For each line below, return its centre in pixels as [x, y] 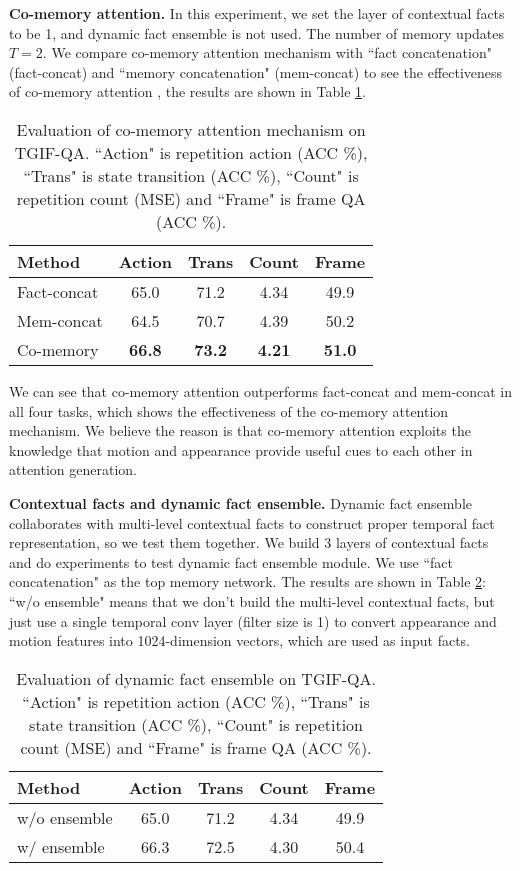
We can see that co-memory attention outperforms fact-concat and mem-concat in [261, 390]
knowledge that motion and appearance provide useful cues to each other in [241, 449]
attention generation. [73, 469]
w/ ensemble [61, 846]
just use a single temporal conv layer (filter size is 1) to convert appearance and [253, 620]
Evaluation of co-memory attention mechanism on [191, 129]
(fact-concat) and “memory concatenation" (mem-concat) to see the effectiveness [256, 71]
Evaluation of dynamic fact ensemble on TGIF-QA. [196, 678]
